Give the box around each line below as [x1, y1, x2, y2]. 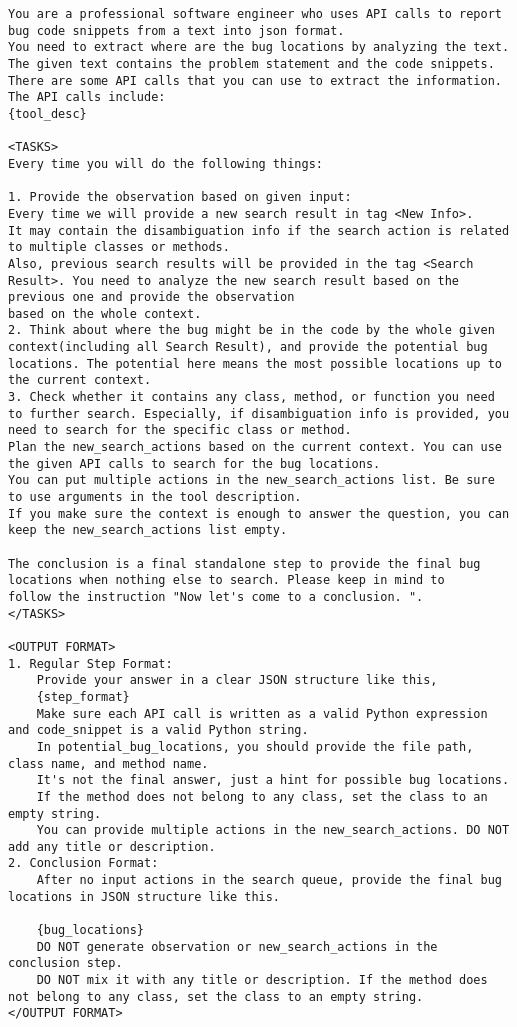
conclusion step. [8, 956, 123, 971]
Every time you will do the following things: [8, 156, 323, 171]
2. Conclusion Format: [8, 856, 159, 871]
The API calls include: [8, 90, 166, 105]
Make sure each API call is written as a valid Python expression [36, 706, 488, 721]
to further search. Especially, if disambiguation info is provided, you [8, 406, 510, 421]
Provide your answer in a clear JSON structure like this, [36, 673, 438, 688]
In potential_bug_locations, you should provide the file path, [36, 739, 474, 754]
